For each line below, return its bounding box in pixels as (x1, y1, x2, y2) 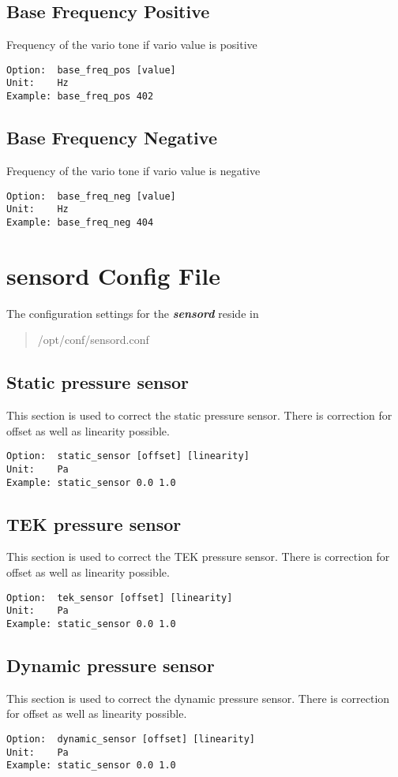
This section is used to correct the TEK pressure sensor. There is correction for (6, 548, 390, 565)
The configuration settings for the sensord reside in (6, 304, 259, 321)
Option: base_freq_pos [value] (6, 64, 176, 76)
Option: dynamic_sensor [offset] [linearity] (6, 733, 255, 745)
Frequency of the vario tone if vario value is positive (6, 36, 257, 53)
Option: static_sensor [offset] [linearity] (6, 450, 250, 462)
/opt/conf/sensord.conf (37, 331, 149, 348)
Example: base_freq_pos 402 (6, 91, 154, 103)
